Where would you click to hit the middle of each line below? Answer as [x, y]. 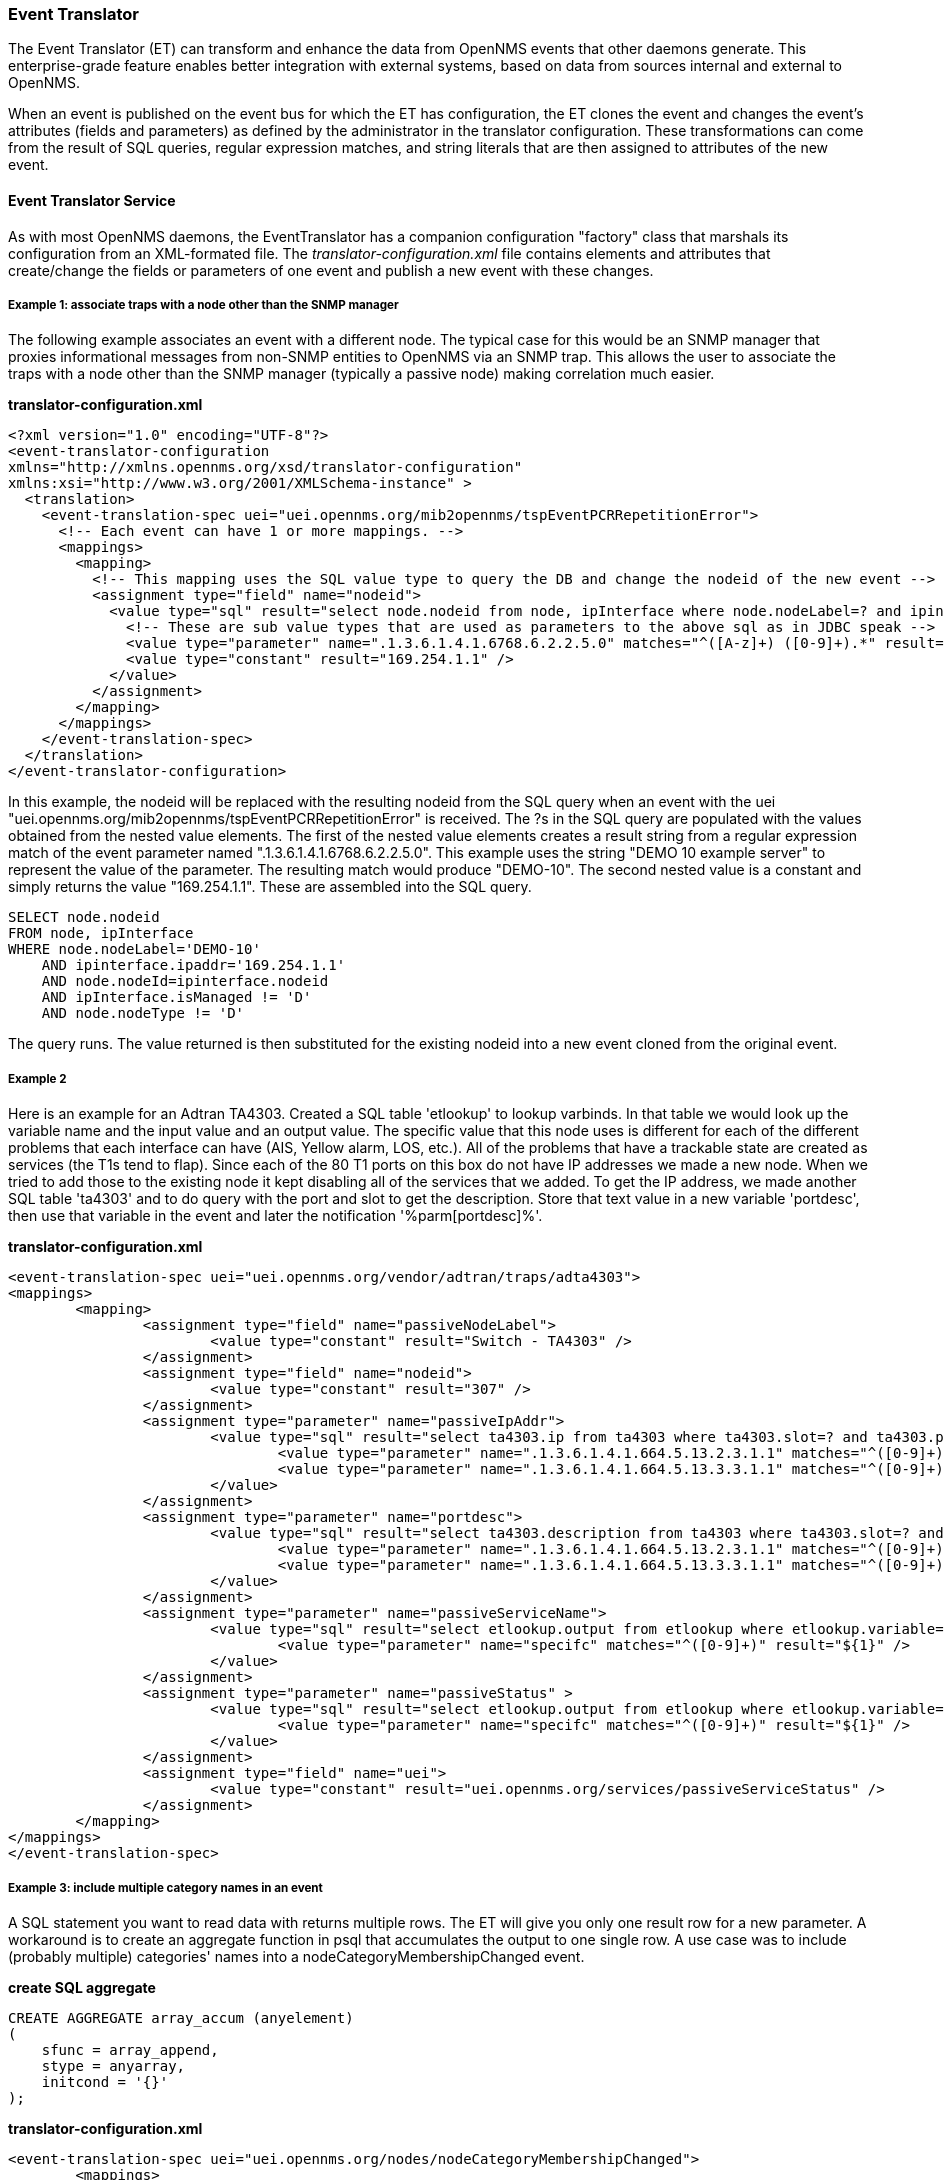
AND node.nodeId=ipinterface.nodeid [185, 981]
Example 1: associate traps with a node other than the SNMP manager [203, 304]
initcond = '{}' [105, 2081]
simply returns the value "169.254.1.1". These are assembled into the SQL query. [270, 887]
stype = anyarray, [113, 2065]
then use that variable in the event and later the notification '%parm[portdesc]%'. [275, 1216]
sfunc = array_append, [130, 2049]
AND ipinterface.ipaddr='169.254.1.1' [193, 965]
